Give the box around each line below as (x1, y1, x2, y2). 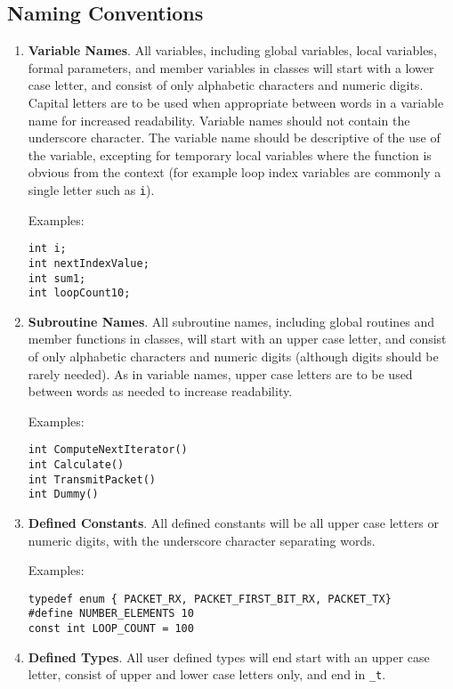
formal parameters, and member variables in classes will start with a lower (28, 58, 434, 77)
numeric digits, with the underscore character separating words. (28, 531, 376, 549)
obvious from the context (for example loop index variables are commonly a (28, 163, 441, 182)
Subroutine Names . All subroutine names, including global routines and (28, 312, 435, 330)
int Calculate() (28, 458, 125, 472)
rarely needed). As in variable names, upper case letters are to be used (28, 364, 413, 383)
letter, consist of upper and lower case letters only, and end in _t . (28, 665, 386, 684)
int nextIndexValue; (28, 256, 150, 270)
